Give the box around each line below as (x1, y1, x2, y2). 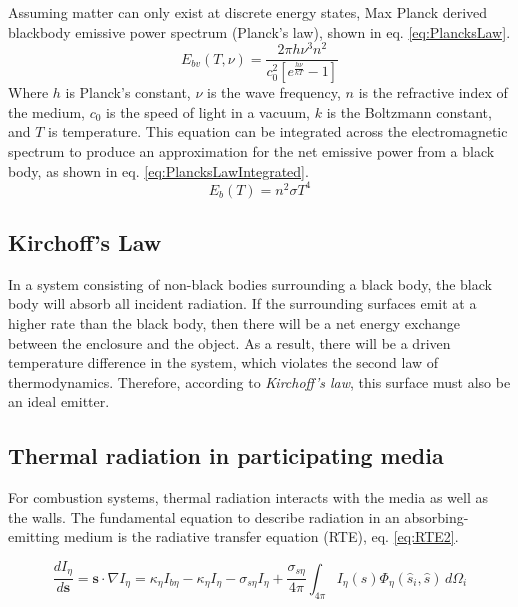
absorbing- (404, 506, 469, 527)
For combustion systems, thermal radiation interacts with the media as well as (8, 487, 488, 508)
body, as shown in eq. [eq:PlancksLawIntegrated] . (8, 160, 309, 181)
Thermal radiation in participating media (8, 440, 444, 471)
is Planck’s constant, (65, 82, 191, 103)
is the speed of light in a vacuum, (106, 101, 311, 122)
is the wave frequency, (207, 82, 341, 103)
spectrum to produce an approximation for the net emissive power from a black (8, 140, 495, 161)
